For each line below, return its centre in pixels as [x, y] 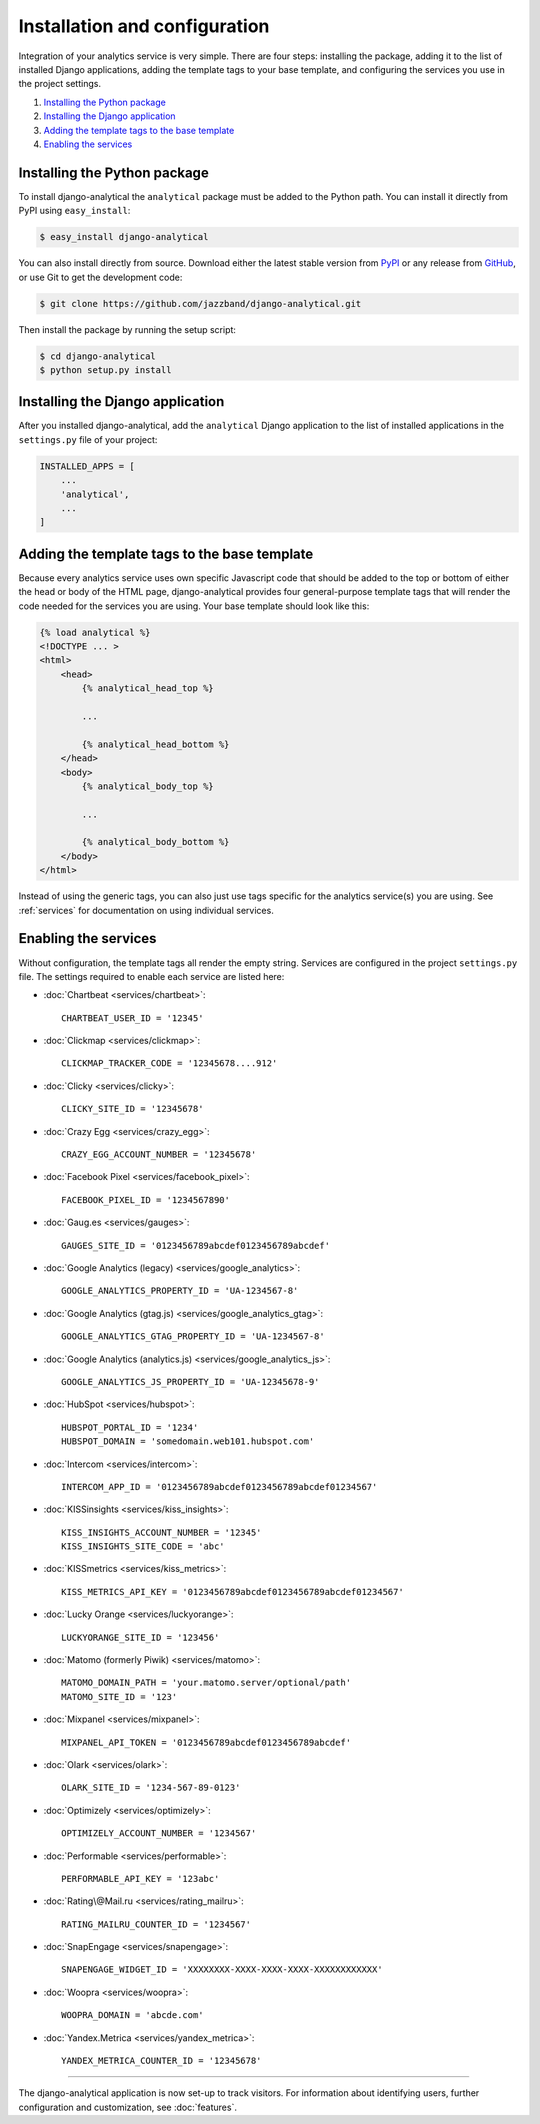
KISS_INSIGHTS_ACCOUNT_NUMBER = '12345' [161, 1532]
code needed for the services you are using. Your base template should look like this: [194, 606]
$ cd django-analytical [98, 356]
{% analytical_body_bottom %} [155, 842]
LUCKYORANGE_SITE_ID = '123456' [140, 1637]
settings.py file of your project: [88, 439]
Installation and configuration [144, 26]
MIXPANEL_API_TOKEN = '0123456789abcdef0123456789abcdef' [206, 1742]
